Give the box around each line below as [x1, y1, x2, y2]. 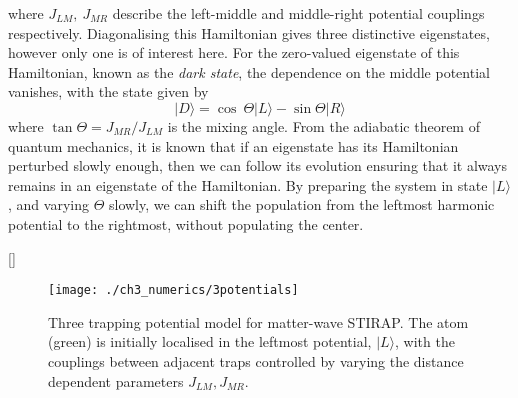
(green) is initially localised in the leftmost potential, [48, 331, 372, 352]
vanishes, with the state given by [8, 81, 209, 102]
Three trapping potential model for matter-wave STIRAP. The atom [48, 311, 469, 332]
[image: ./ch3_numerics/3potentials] [48, 283, 299, 298]
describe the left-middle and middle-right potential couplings [112, 3, 485, 23]
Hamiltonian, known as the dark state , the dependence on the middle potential [8, 61, 490, 82]
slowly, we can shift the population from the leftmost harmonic [108, 194, 495, 215]
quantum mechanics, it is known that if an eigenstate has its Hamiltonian [8, 135, 459, 156]
